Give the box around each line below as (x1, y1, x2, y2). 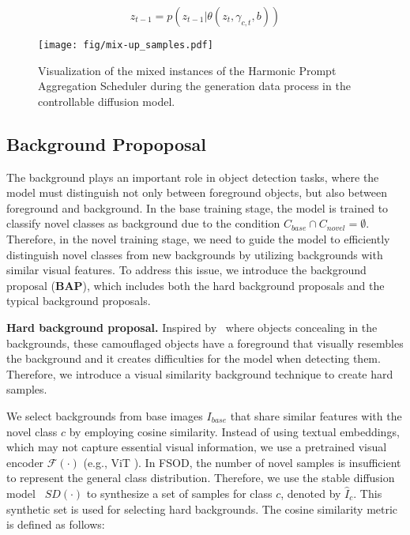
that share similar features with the (230, 407, 402, 424)
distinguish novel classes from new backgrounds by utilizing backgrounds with (6, 246, 383, 262)
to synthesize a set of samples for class (86, 484, 273, 501)
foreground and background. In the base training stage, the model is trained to (6, 199, 389, 216)
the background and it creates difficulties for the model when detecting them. (6, 350, 381, 367)
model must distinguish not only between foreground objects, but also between (6, 184, 387, 201)
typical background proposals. (6, 292, 151, 309)
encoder (6, 454, 44, 470)
